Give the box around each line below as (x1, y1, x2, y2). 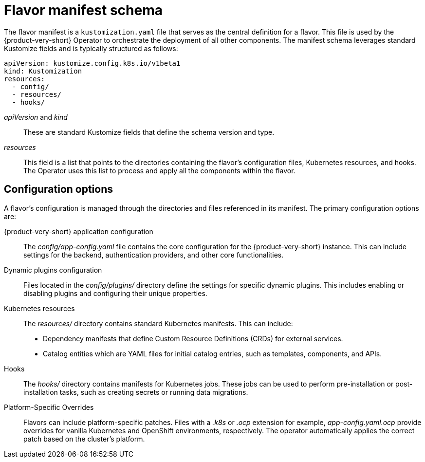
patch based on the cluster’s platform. (23, 434, 145, 443)
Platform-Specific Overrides (4, 403, 94, 411)
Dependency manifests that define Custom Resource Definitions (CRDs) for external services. (43, 334, 343, 343)
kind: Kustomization (4, 67, 82, 75)
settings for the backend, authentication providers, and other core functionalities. (23, 250, 284, 259)
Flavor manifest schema (4, 2, 163, 18)
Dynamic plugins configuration (4, 265, 102, 274)
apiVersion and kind (4, 112, 68, 121)
